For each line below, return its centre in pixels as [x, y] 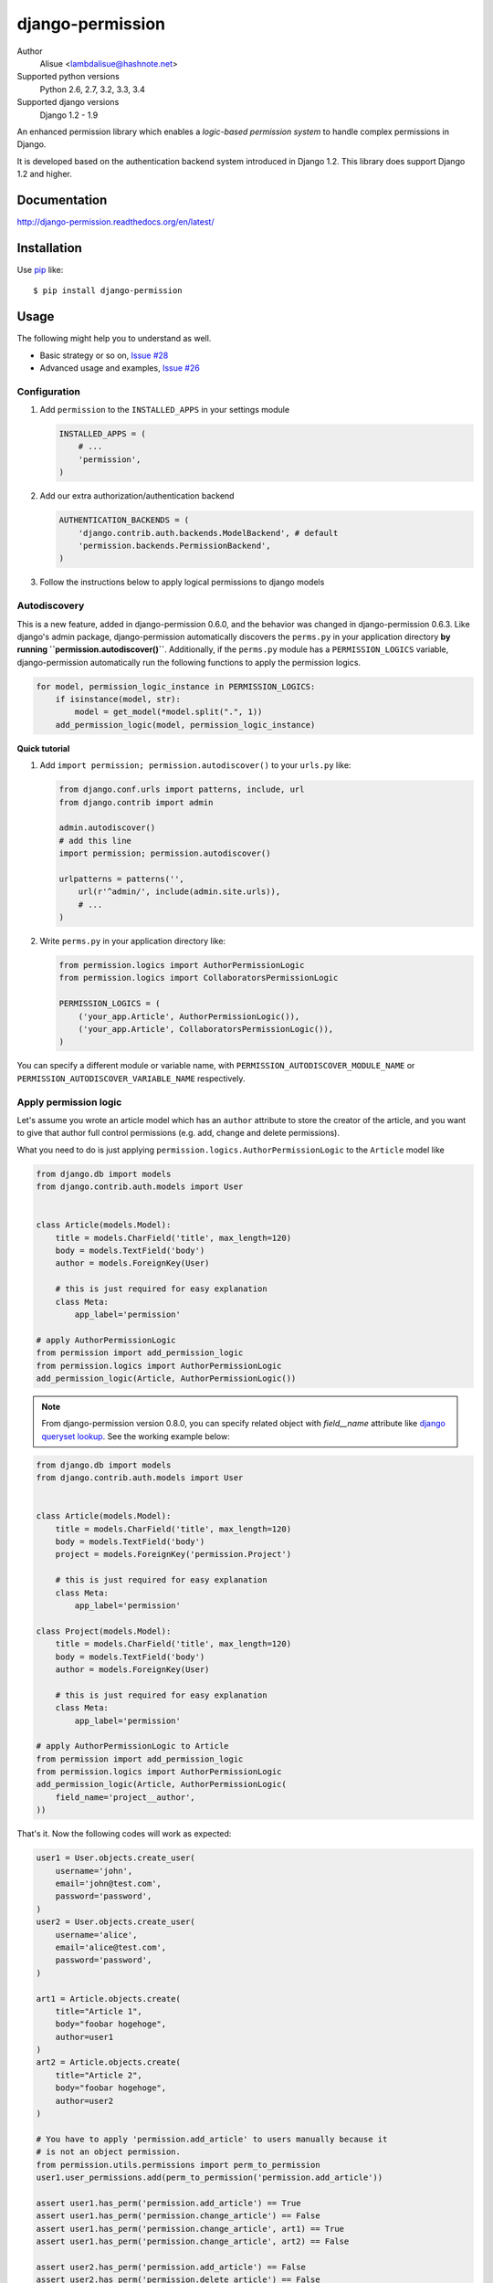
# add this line [95, 841]
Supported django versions [68, 102]
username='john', [94, 1871]
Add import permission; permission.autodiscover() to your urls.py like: [195, 765]
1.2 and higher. [44, 174]
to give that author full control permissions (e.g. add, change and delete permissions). [178, 1133]
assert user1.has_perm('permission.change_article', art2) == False [193, 2241]
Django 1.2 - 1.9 [69, 115]
